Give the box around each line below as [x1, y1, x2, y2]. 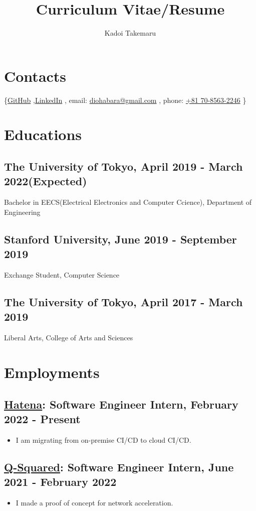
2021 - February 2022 [4, 474, 117, 489]
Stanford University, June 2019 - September [4, 231, 237, 246]
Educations [4, 124, 82, 145]
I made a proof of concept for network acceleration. [16, 497, 173, 507]
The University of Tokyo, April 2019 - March [4, 159, 243, 174]
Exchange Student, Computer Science [4, 270, 120, 280]
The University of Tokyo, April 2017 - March [4, 294, 243, 309]
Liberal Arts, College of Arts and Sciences [4, 332, 133, 343]
